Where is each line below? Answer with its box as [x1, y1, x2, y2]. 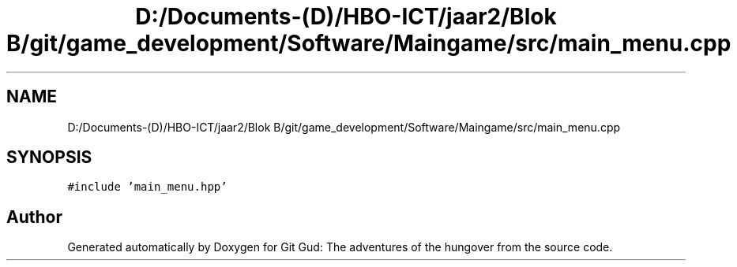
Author [6, 206, 62, 227]
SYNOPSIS [6, 147, 92, 168]
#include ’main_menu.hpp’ [67, 180, 227, 194]
